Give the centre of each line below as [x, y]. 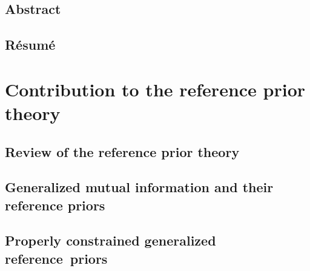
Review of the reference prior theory [122, 151]
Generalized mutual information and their [139, 187]
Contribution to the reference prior [155, 89]
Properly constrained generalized [110, 240]
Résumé [30, 45]
